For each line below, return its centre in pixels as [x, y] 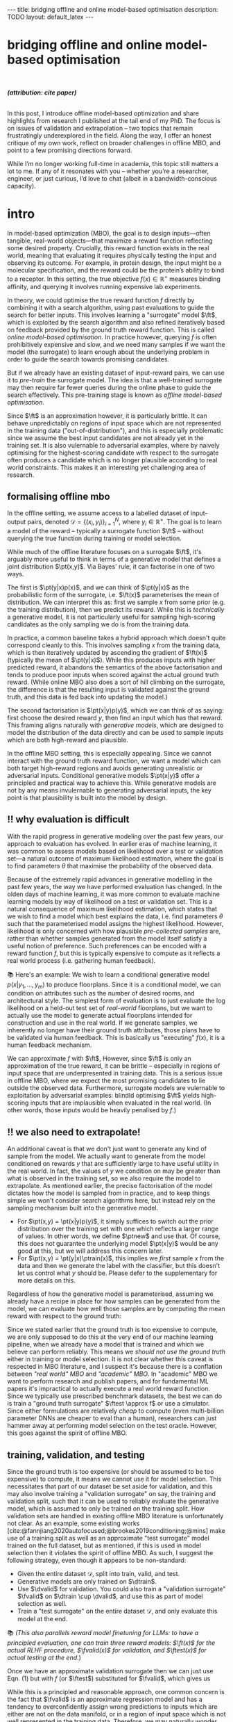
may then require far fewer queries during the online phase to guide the [109, 387]
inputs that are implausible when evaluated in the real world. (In [121, 1103]
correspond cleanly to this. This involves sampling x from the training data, [114, 645]
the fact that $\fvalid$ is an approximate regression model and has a [105, 1699]
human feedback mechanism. [50, 1045]
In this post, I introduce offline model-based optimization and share [103, 113]
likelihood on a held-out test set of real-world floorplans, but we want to [110, 1008]
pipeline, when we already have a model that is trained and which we [106, 1345]
